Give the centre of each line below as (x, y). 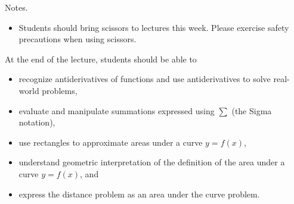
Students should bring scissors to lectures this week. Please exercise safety (154, 27)
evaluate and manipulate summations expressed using (117, 110)
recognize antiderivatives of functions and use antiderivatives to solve (145, 79)
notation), (37, 122)
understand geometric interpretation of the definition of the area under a (152, 162)
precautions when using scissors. (78, 39)
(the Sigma (252, 110)
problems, (60, 90)
